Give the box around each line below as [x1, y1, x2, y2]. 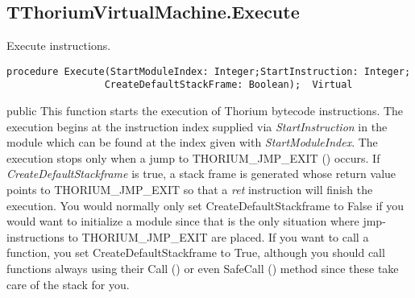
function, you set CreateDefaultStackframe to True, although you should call [6, 244, 385, 261]
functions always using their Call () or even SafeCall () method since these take [6, 260, 399, 277]
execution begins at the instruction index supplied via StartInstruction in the [6, 118, 388, 135]
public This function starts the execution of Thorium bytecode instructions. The [6, 102, 404, 119]
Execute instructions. [6, 37, 111, 54]
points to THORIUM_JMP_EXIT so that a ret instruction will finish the [6, 181, 373, 198]
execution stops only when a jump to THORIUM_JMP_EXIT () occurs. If [6, 149, 380, 166]
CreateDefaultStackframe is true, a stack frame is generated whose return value [6, 165, 396, 182]
